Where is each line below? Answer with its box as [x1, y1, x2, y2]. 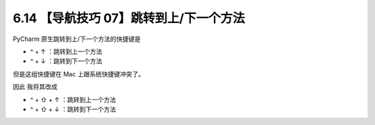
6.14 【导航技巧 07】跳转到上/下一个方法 [12, 10, 245, 26]
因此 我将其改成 [12, 83, 58, 91]
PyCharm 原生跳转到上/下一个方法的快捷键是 [12, 35, 141, 43]
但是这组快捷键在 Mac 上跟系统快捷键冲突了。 [12, 69, 145, 78]
